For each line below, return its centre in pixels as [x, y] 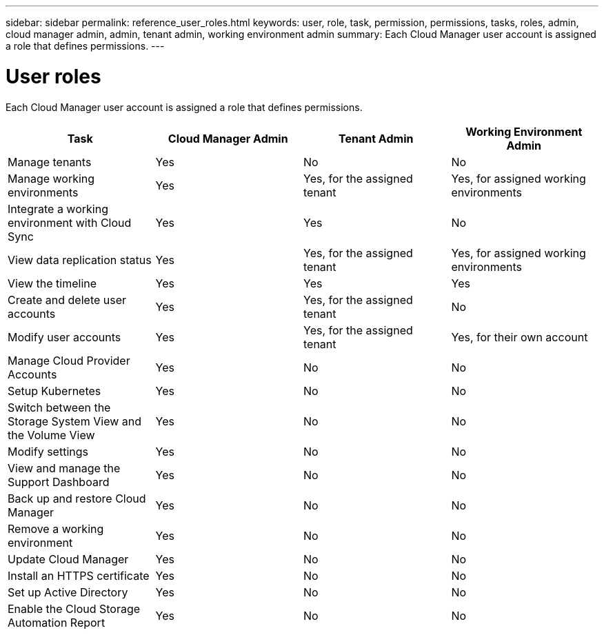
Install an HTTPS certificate [79, 575]
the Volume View [51, 435]
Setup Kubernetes [54, 391]
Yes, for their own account [520, 337]
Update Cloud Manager [68, 559]
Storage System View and [74, 421]
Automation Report [57, 622]
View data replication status [80, 260]
